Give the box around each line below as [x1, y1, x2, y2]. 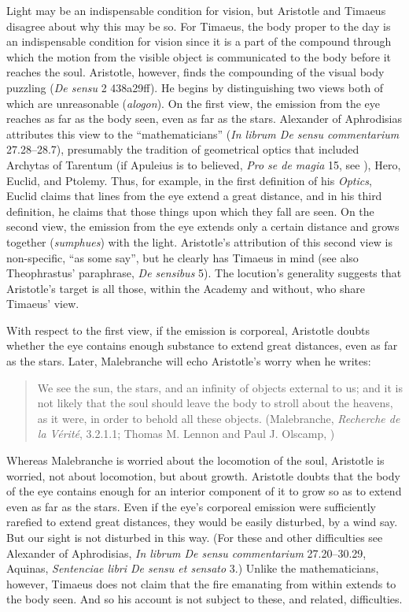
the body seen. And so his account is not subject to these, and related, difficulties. [6, 591, 403, 607]
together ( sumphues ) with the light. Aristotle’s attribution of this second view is [6, 233, 392, 250]
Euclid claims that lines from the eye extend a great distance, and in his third [6, 187, 382, 204]
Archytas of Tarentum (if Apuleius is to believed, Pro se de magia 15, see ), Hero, [6, 156, 401, 172]
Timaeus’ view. [6, 295, 79, 312]
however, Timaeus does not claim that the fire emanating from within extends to [6, 575, 396, 592]
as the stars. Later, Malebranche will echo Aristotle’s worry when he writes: [6, 353, 371, 369]
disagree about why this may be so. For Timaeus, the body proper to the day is [6, 17, 391, 34]
